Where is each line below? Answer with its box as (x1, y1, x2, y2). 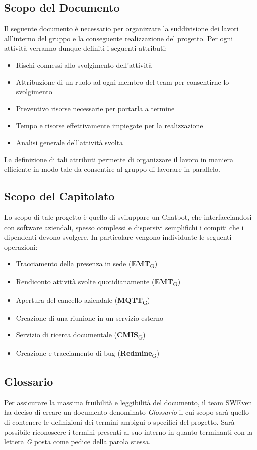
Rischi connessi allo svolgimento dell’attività (16, 59, 152, 70)
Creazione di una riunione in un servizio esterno (16, 312, 163, 323)
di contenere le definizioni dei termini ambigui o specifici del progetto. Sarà (4, 416, 235, 427)
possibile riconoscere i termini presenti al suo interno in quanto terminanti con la (4, 426, 253, 437)
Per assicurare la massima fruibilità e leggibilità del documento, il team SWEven (4, 397, 252, 407)
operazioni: (4, 241, 38, 252)
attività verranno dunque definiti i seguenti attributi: (4, 43, 167, 53)
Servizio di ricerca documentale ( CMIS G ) (16, 329, 146, 342)
